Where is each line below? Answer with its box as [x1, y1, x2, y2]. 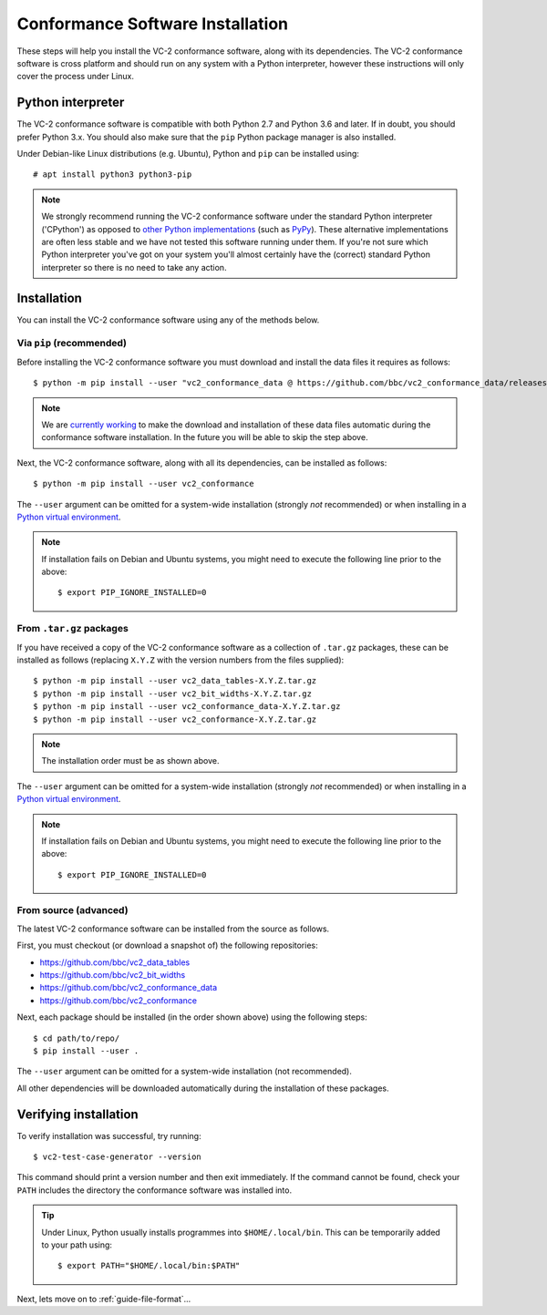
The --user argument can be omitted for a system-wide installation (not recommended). [16, 1066, 353, 1077]
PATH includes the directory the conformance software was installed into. [16, 1185, 292, 1196]
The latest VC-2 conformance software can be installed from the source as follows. [16, 923, 330, 934]
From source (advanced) [16, 904, 129, 917]
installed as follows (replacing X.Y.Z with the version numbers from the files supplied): [16, 654, 345, 665]
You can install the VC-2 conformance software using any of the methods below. [16, 314, 320, 325]
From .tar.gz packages [16, 622, 129, 635]
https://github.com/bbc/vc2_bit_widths [39, 970, 186, 981]
